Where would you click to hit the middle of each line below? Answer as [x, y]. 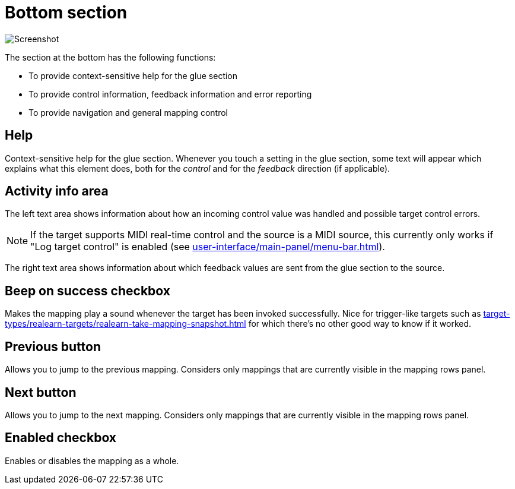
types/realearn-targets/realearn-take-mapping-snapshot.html [125, 324]
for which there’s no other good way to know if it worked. [360, 324]
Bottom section [66, 12]
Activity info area [57, 191]
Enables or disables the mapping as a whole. [92, 460]
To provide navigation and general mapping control [128, 112]
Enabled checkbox [61, 438]
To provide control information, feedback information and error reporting [170, 94]
